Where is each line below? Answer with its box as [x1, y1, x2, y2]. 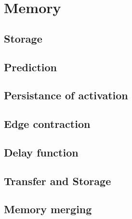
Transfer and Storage [4, 173, 111, 188]
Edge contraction [4, 116, 91, 131]
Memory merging [4, 202, 92, 217]
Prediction [4, 59, 57, 74]
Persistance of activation [4, 88, 128, 103]
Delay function [4, 144, 79, 159]
